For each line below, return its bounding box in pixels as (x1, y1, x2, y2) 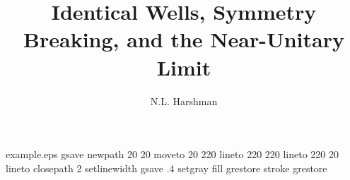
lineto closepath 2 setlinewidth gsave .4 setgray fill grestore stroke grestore (6, 160, 327, 175)
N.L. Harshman (150, 93, 218, 108)
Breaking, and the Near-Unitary (23, 25, 344, 54)
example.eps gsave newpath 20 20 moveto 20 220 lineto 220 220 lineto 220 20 (6, 147, 339, 162)
